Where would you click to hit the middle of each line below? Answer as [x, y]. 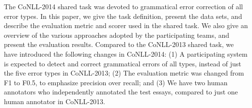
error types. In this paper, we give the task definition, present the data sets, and [123, 16]
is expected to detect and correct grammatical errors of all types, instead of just [123, 63]
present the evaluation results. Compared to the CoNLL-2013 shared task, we [119, 44]
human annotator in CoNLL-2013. [55, 101]
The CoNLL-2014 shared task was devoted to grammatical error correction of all [124, 6]
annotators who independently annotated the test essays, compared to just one [121, 92]
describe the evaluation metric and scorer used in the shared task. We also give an [126, 25]
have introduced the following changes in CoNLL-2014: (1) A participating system [126, 54]
